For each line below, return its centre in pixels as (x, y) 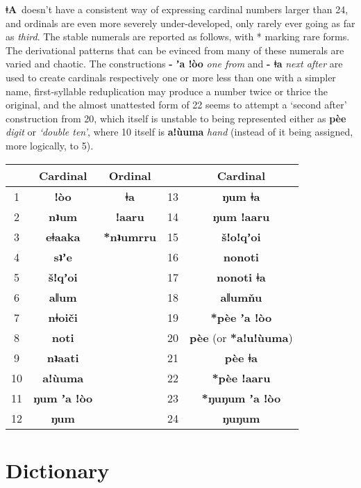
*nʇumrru (130, 236)
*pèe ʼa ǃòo (241, 317)
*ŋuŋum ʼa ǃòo (241, 398)
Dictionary (58, 470)
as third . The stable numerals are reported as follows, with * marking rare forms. (178, 36)
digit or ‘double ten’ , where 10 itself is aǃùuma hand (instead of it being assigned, (179, 132)
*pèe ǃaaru (241, 377)
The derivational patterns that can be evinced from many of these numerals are (175, 50)
